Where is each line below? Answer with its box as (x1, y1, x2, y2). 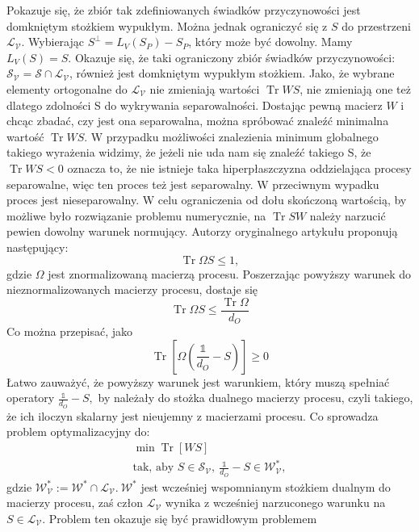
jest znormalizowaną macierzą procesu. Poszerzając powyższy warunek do (48, 265, 412, 282)
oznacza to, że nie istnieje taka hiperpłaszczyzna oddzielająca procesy (67, 159, 412, 176)
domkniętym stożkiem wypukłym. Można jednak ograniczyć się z (6, 17, 328, 34)
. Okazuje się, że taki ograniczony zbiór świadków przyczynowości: (68, 48, 396, 65)
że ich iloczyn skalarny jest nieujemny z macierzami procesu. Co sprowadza (6, 407, 379, 424)
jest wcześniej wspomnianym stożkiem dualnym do (140, 478, 391, 495)
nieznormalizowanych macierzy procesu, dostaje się (6, 281, 258, 298)
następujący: (6, 238, 69, 255)
